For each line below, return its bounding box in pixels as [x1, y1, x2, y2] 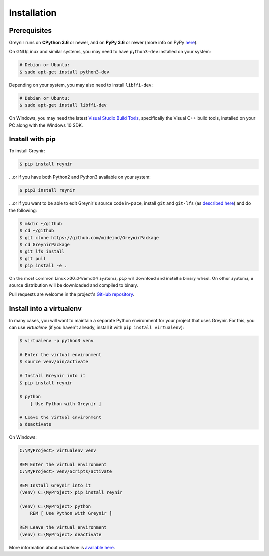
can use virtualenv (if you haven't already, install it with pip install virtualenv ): [9, 324, 184, 331]
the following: [9, 207, 37, 213]
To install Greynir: [9, 148, 45, 154]
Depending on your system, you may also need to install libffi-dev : [9, 82, 153, 88]
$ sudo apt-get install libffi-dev [19, 102, 107, 108]
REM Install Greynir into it [19, 482, 91, 488]
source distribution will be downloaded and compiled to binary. [9, 282, 139, 288]
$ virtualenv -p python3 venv [19, 338, 94, 344]
